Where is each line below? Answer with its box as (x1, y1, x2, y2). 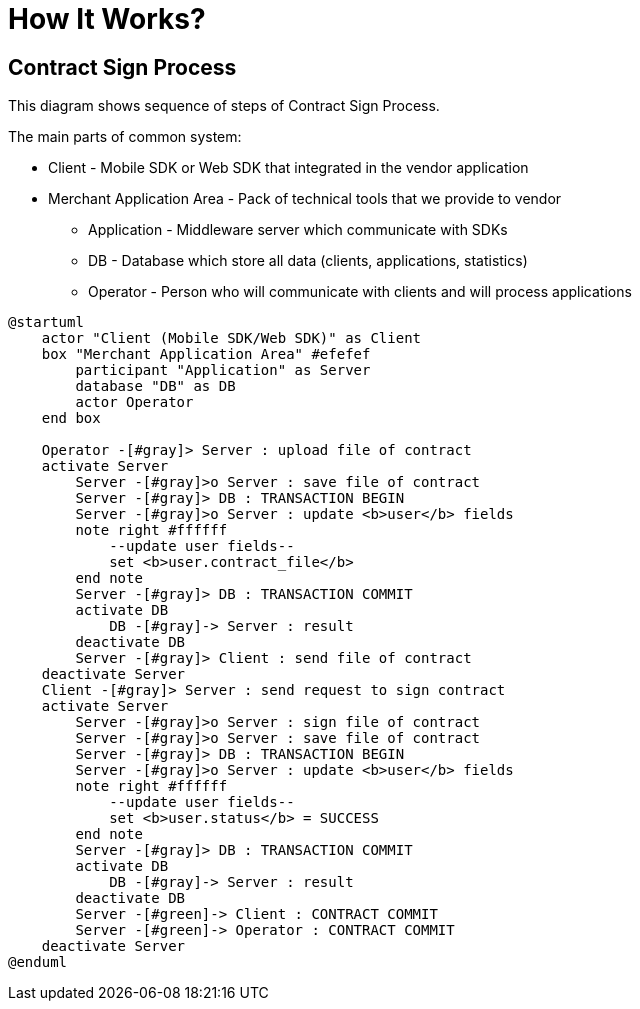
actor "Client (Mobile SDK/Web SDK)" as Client (41, 330, 422, 347)
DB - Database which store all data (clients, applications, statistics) (88, 252, 528, 270)
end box (41, 410, 101, 427)
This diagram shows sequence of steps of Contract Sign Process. (8, 97, 440, 115)
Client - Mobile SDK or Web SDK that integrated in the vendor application (48, 159, 529, 177)
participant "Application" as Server (75, 362, 371, 379)
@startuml (8, 314, 84, 331)
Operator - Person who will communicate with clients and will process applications (88, 283, 632, 301)
